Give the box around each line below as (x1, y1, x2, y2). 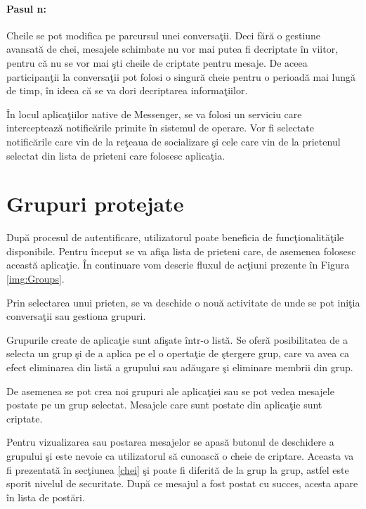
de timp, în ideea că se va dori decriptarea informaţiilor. (6, 83, 248, 98)
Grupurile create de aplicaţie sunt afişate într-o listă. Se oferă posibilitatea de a (6, 332, 348, 347)
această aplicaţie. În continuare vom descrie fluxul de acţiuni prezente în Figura (6, 257, 350, 272)
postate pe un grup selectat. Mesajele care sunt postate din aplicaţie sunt (6, 397, 322, 412)
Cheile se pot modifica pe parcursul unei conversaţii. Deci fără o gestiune (6, 27, 321, 42)
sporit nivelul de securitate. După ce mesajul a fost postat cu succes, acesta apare (6, 476, 358, 491)
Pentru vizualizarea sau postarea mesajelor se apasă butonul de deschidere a (6, 434, 334, 449)
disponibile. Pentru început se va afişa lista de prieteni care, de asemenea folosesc (6, 243, 356, 258)
